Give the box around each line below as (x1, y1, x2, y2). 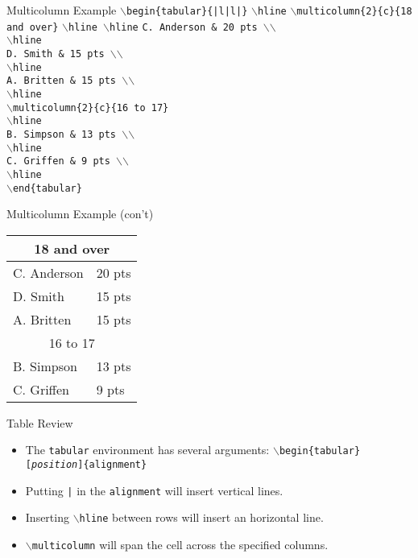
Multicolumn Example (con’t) (6, 205, 154, 222)
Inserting (25, 509, 69, 526)
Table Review (6, 414, 73, 431)
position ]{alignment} (31, 459, 147, 471)
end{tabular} (12, 182, 82, 194)
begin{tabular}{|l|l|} (126, 6, 248, 17)
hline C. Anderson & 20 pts (109, 21, 258, 33)
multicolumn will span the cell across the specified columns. (31, 536, 329, 552)
